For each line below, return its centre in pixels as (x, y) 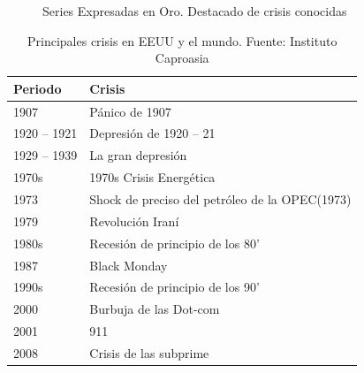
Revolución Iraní (134, 221)
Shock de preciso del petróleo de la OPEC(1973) (220, 199)
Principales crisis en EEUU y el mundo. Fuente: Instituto (182, 40)
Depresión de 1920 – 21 (152, 133)
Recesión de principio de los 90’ (174, 287)
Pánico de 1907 (130, 111)
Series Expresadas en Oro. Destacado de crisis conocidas (195, 11)
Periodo (38, 88)
